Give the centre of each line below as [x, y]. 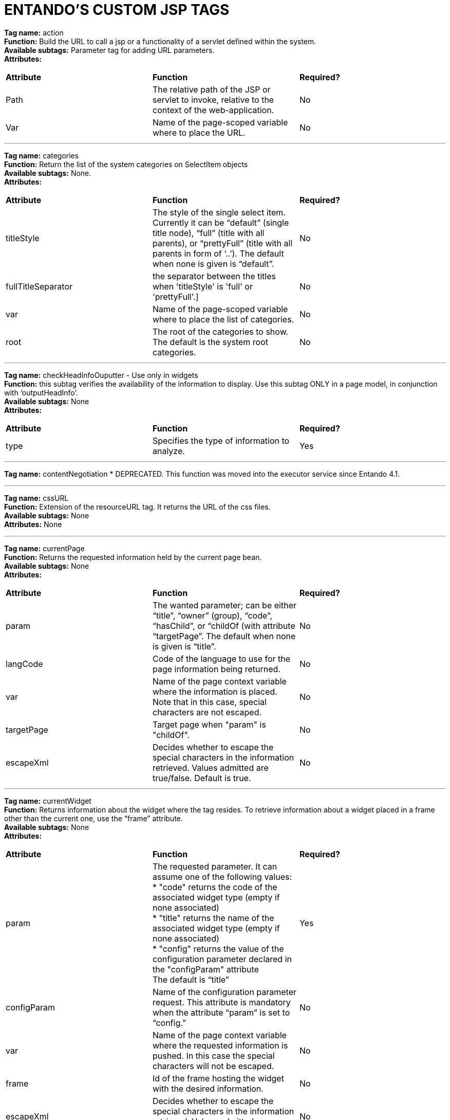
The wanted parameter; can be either [224, 605]
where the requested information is [220, 1045]
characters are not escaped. [207, 712]
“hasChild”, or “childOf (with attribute [224, 626]
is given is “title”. [184, 646]
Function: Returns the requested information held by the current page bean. [133, 557]
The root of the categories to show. [220, 331]
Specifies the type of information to [221, 440]
